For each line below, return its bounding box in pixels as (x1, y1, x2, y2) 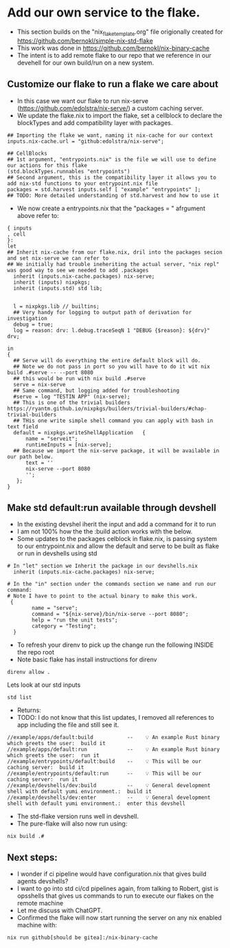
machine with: (16, 921, 57, 929)
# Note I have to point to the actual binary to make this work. (7, 593, 198, 599)
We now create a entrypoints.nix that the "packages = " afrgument (16, 204, 206, 212)
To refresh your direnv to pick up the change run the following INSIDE (16, 641, 214, 649)
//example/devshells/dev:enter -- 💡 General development (7, 794, 211, 802)
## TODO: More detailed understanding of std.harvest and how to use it (7, 192, 220, 199)
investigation (7, 315, 48, 322)
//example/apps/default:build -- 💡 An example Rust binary (7, 734, 220, 741)
